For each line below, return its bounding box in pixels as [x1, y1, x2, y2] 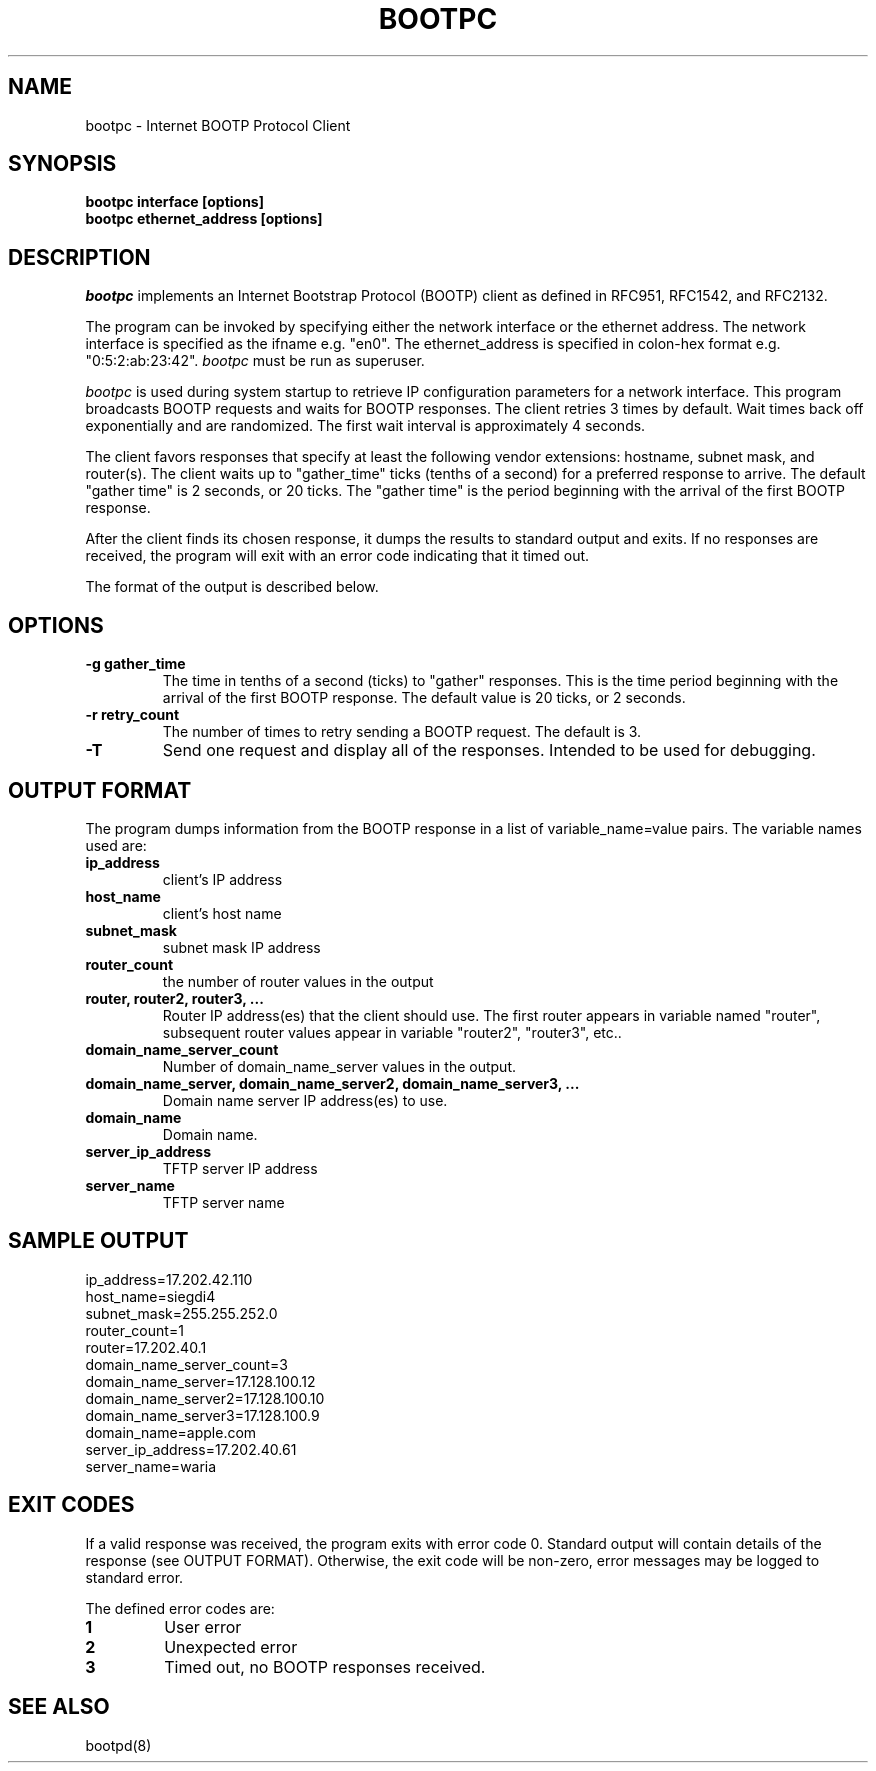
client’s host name [162, 904, 282, 922]
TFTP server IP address [162, 1159, 318, 1177]
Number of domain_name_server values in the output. [162, 1057, 516, 1075]
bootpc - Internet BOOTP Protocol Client [85, 116, 351, 134]
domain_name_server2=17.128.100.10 [85, 1389, 325, 1407]
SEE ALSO [8, 1694, 110, 1720]
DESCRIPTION [8, 244, 151, 270]
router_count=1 [85, 1321, 184, 1339]
